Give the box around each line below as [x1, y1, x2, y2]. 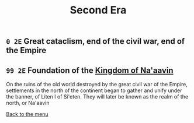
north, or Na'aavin [6, 100, 50, 106]
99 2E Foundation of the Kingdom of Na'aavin [6, 65, 174, 75]
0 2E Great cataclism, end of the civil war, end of [6, 36, 185, 47]
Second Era [70, 3, 127, 17]
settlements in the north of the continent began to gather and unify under [6, 87, 182, 94]
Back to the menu [6, 111, 49, 117]
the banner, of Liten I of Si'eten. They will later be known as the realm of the [6, 93, 189, 100]
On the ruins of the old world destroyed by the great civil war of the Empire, [6, 81, 188, 87]
